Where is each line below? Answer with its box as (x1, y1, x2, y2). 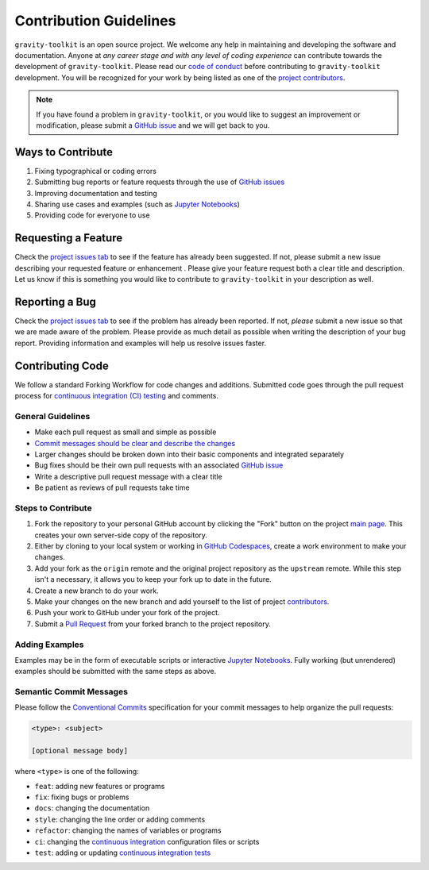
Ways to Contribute (14, 145, 113, 159)
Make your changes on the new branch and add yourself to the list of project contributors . (34, 597, 330, 606)
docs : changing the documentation (34, 803, 150, 813)
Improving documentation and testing (34, 188, 158, 198)
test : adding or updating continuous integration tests (34, 848, 211, 857)
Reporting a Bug (14, 294, 97, 309)
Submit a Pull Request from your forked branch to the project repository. (34, 619, 272, 629)
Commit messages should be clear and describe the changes (34, 438, 236, 448)
